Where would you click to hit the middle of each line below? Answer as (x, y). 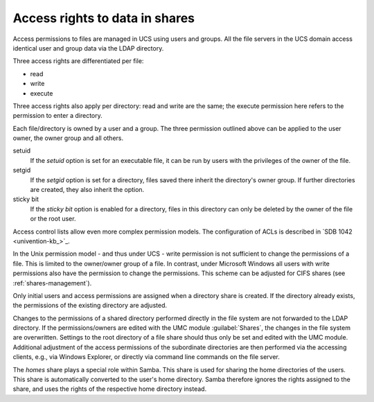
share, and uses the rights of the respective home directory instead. (110, 389)
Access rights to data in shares (104, 18)
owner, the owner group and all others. (68, 138)
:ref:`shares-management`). (52, 283)
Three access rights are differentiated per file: (78, 61)
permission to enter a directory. (58, 116)
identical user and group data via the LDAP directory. (88, 48)
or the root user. (53, 219)
